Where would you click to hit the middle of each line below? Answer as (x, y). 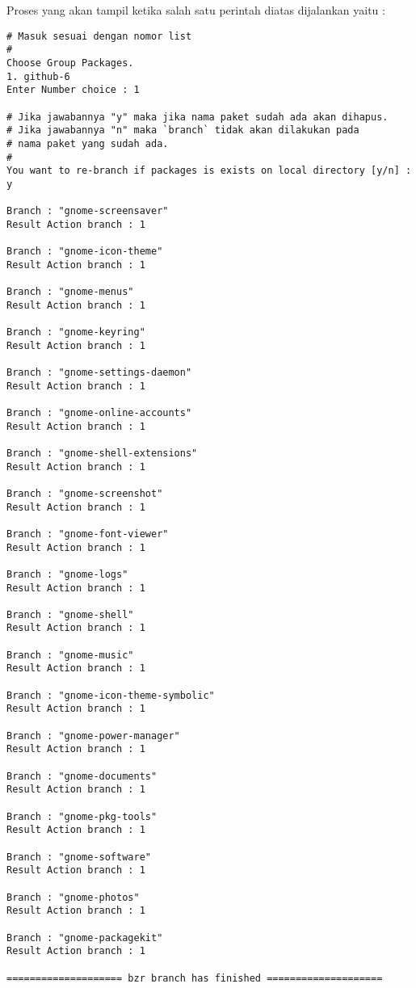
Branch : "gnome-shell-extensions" (102, 453)
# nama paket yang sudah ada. (88, 143)
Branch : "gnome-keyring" (76, 332)
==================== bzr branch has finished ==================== (195, 978)
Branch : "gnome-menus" (70, 292)
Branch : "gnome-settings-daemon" (99, 372)
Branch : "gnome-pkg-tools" (82, 816)
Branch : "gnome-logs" (67, 574)
